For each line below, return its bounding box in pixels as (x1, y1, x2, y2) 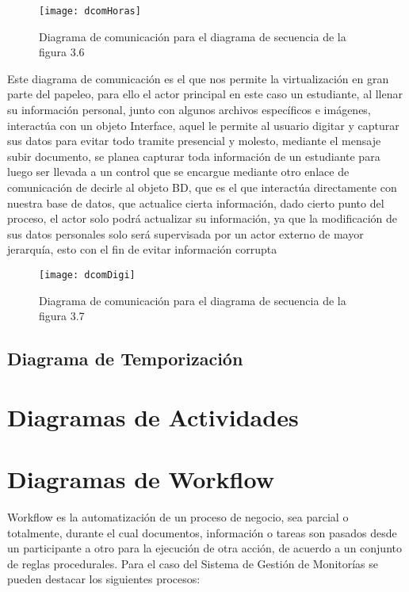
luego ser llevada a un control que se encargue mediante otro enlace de (7, 163, 350, 180)
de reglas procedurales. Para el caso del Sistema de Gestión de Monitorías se (7, 555, 379, 571)
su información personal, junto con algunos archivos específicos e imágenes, (7, 101, 371, 118)
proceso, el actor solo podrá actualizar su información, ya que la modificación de (7, 210, 397, 227)
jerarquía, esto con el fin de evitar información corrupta (7, 241, 277, 258)
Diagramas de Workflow (7, 463, 274, 495)
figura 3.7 (39, 307, 85, 324)
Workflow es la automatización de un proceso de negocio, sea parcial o (7, 509, 349, 525)
